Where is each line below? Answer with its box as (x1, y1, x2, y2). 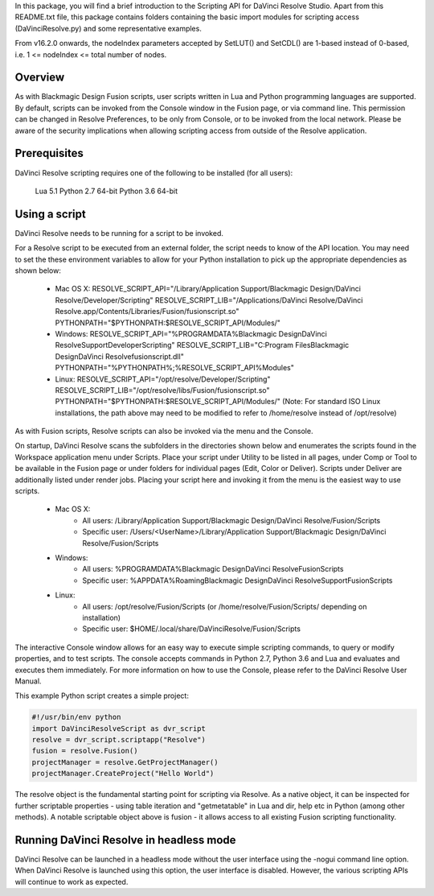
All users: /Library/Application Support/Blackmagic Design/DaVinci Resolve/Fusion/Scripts (82, 515, 381, 525)
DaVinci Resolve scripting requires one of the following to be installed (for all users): (14, 167, 293, 177)
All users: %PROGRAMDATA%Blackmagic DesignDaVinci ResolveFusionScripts (82, 564, 344, 574)
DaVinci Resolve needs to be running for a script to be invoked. (14, 228, 224, 237)
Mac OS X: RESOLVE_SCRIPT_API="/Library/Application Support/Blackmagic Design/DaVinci (55, 284, 362, 294)
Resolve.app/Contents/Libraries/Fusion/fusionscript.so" (55, 307, 240, 316)
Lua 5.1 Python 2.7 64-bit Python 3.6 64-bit (35, 186, 178, 196)
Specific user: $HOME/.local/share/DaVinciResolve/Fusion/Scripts (82, 624, 301, 634)
